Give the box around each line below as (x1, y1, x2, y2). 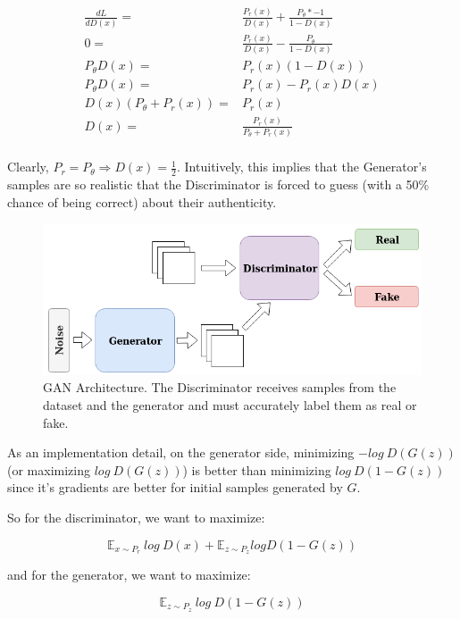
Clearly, (7, 157, 49, 176)
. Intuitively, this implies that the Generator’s (177, 157, 427, 176)
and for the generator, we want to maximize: (7, 565, 251, 584)
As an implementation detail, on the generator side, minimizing (7, 443, 355, 462)
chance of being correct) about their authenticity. (7, 192, 277, 211)
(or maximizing (7, 460, 90, 479)
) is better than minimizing (182, 460, 331, 479)
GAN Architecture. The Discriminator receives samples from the (43, 378, 397, 397)
